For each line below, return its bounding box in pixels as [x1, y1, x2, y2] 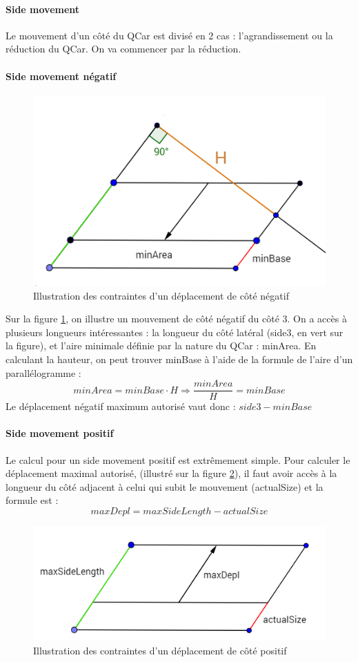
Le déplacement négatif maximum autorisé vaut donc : [6, 399, 236, 413]
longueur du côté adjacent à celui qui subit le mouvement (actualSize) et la [6, 479, 324, 494]
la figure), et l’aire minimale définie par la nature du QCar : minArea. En [6, 338, 317, 353]
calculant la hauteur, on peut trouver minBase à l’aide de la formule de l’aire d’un [6, 352, 353, 367]
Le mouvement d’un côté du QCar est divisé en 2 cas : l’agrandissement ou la [6, 28, 333, 42]
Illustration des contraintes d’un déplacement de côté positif [33, 643, 287, 657]
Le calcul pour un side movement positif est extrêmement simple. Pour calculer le [6, 452, 350, 467]
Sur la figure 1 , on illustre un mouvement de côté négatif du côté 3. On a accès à [6, 311, 347, 326]
